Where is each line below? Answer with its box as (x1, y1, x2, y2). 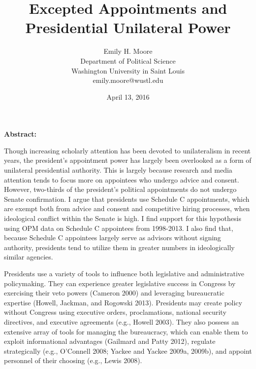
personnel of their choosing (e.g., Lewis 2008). (4, 355, 142, 366)
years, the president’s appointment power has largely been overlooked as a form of (4, 155, 252, 165)
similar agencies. (4, 252, 53, 262)
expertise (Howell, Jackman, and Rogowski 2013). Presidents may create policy (4, 297, 242, 307)
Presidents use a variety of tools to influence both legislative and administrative (4, 268, 245, 278)
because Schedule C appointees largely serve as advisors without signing (4, 232, 221, 243)
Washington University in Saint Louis (71, 65, 185, 75)
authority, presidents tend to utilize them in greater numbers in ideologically (4, 242, 235, 252)
